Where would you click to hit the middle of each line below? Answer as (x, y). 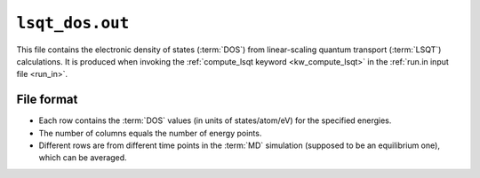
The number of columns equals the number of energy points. (150, 133)
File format (47, 100)
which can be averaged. (83, 158)
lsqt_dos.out (73, 23)
